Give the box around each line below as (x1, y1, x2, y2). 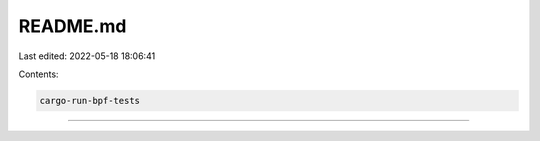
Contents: (18, 68, 59, 80)
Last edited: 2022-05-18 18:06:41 (18, 50, 156, 62)
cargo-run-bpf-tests (39, 95, 140, 106)
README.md (18, 15, 127, 37)
